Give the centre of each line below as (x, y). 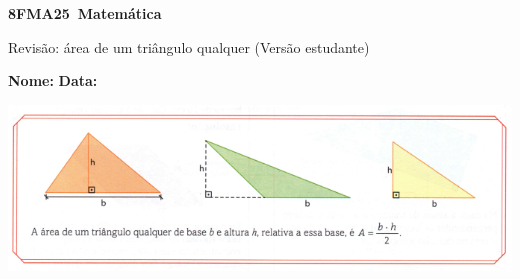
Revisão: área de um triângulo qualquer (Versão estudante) (189, 46)
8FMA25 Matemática (85, 13)
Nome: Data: (53, 80)
